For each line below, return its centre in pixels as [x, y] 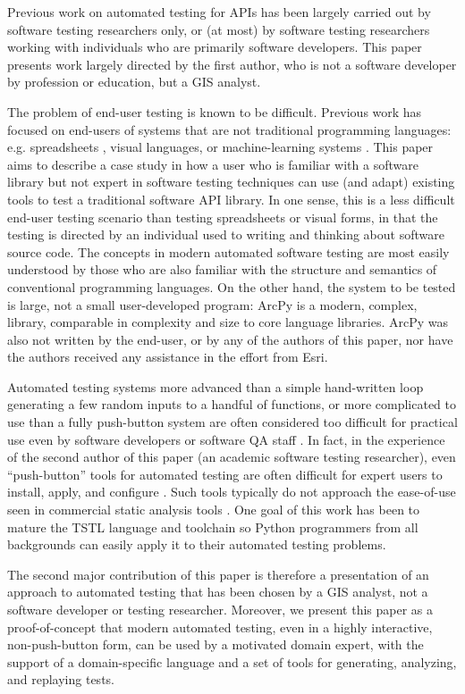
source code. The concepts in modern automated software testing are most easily [228, 251]
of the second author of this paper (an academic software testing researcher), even [232, 457]
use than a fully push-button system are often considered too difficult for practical [232, 422]
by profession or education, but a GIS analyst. [134, 82]
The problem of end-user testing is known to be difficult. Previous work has [215, 111]
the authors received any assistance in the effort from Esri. [168, 357]
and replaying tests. [61, 679]
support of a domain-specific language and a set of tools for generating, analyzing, [232, 661]
